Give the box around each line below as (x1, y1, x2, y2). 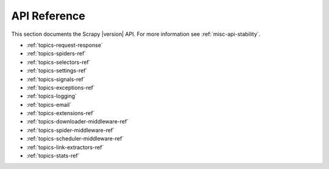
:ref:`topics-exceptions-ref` (26, 84, 95, 91)
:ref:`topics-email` (26, 101, 72, 108)
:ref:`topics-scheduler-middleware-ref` (26, 135, 124, 142)
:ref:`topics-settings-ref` (26, 67, 88, 74)
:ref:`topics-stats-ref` (26, 152, 80, 159)
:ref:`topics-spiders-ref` (26, 50, 87, 57)
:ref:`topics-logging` (26, 92, 77, 100)
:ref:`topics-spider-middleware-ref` (26, 126, 115, 134)
